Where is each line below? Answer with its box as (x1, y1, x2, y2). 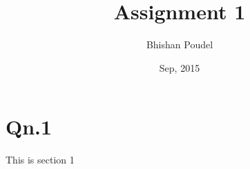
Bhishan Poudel (146, 37, 213, 52)
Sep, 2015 (159, 60, 200, 74)
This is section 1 (6, 152, 75, 167)
